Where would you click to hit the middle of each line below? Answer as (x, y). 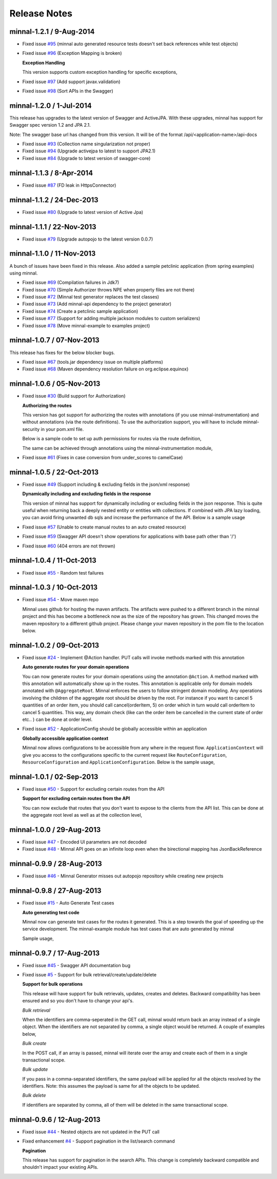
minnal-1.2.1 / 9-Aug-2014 (52, 32)
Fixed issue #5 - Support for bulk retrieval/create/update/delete (89, 975)
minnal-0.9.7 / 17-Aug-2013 (55, 953)
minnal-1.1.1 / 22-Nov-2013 (53, 227)
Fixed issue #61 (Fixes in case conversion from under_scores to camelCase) (103, 457)
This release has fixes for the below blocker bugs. (62, 352)
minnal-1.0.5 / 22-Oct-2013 (54, 472)
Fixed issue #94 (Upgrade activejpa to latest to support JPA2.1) (89, 151)
